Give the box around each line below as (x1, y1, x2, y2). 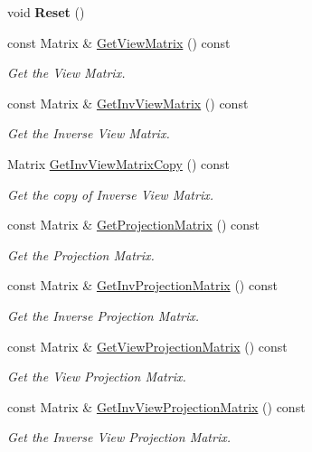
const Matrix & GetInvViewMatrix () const (7, 93, 249, 112)
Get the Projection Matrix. (7, 245, 155, 264)
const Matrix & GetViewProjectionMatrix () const (7, 336, 288, 355)
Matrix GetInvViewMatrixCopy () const (7, 154, 231, 173)
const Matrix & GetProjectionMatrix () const (7, 215, 260, 234)
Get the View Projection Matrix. (7, 367, 186, 386)
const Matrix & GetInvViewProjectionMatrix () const (7, 397, 306, 416)
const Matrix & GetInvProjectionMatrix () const (7, 276, 278, 295)
